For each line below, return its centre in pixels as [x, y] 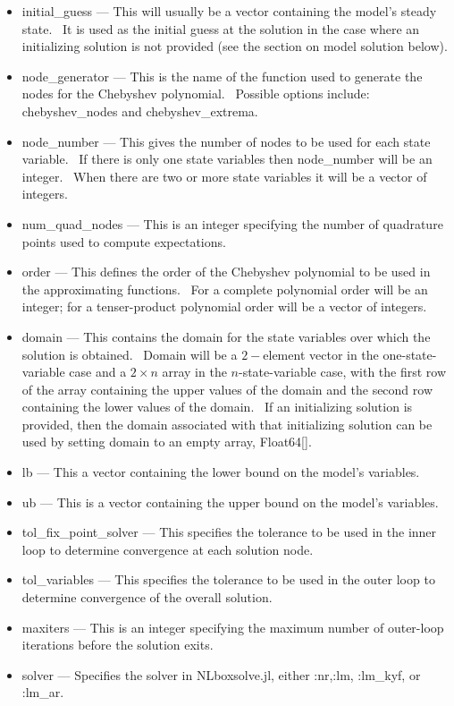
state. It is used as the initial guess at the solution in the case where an [221, 28]
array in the [194, 372]
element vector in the [321, 354]
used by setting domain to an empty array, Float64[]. [167, 442]
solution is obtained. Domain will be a [130, 354]
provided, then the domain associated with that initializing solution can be [227, 424]
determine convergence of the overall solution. [147, 597]
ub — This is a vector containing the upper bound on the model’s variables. [230, 502]
